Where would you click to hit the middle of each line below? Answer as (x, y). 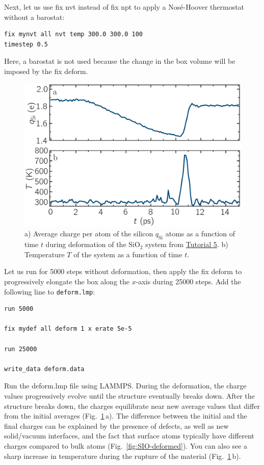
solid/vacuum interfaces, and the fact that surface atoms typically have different (129, 436)
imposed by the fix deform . (46, 71)
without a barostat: (34, 17)
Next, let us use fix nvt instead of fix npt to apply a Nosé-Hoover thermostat (124, 7)
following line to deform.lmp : (50, 291)
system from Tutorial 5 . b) (187, 244)
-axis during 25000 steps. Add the (188, 282)
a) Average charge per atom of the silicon (89, 234)
